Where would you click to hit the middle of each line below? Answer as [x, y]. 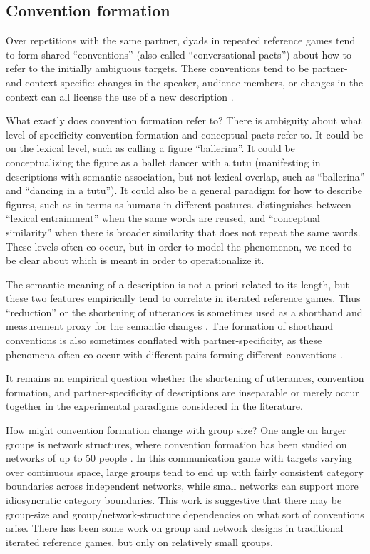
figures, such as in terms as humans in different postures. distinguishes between [179, 204]
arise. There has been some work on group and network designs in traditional [175, 528]
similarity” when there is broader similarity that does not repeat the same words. [183, 232]
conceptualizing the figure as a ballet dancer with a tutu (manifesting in [163, 162]
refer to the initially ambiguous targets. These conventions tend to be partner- [177, 68]
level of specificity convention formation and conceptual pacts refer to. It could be [185, 134]
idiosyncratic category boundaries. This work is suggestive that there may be [174, 500]
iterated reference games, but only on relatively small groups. [139, 542]
